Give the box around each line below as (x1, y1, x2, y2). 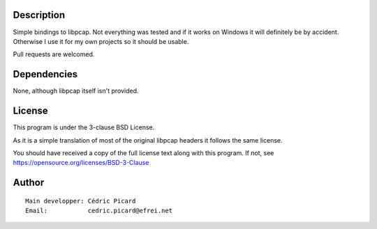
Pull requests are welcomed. (13, 50, 95, 58)
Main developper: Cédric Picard (25, 197, 136, 205)
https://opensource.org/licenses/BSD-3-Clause (13, 159, 149, 167)
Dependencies (13, 68, 78, 80)
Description (13, 9, 66, 21)
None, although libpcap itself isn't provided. (13, 87, 139, 95)
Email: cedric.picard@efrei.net (25, 207, 173, 215)
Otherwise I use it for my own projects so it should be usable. (13, 37, 189, 45)
